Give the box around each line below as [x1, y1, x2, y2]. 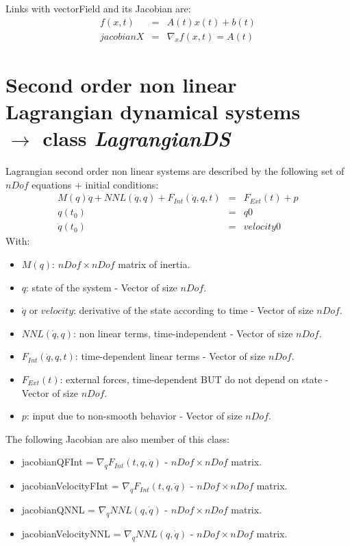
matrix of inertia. [118, 257, 190, 271]
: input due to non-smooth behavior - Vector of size [26, 409, 242, 423]
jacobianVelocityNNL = [21, 526, 121, 540]
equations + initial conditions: [32, 177, 159, 191]
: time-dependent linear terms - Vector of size [75, 349, 266, 363]
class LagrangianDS [42, 124, 231, 153]
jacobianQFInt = [21, 454, 94, 469]
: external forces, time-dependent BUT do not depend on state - [60, 372, 329, 386]
